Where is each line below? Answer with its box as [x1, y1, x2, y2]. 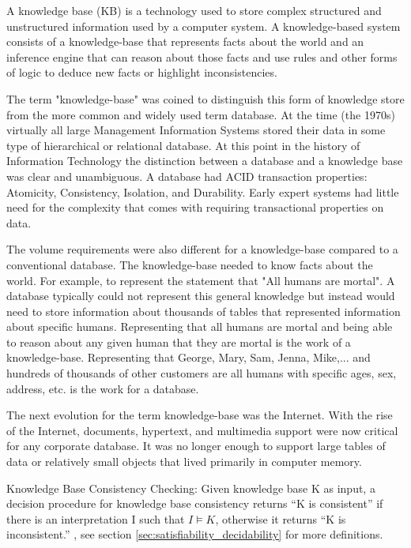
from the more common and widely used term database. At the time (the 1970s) [6, 106, 395, 122]
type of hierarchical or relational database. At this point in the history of [6, 137, 360, 153]
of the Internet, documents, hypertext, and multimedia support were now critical [6, 422, 398, 438]
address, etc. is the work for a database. [6, 380, 199, 396]
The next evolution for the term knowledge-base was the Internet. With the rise [6, 407, 393, 423]
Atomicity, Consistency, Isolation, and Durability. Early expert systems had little [6, 183, 399, 200]
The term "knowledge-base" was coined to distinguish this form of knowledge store [6, 90, 405, 107]
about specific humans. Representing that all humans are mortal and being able [6, 318, 393, 335]
